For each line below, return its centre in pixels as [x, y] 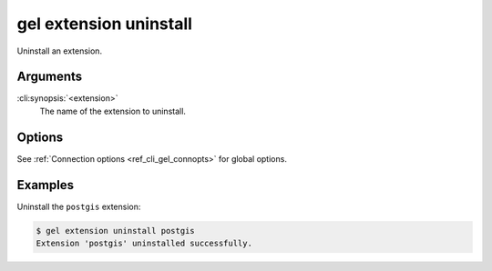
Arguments [50, 77]
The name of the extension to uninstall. [113, 111]
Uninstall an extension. [60, 51]
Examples [46, 185]
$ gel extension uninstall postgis [115, 231]
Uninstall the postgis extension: [79, 206]
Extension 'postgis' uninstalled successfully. [144, 244]
